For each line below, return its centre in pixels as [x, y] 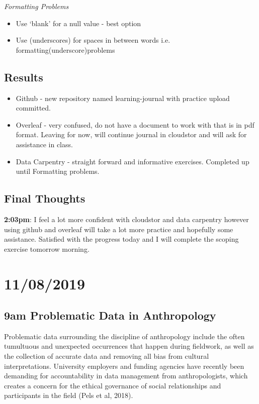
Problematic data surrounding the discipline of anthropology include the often [124, 336]
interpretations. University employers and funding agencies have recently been [124, 366]
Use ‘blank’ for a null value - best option [78, 23]
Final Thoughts [45, 198]
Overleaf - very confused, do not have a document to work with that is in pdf [135, 124]
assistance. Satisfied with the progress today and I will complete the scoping [121, 239]
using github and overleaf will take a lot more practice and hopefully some [119, 229]
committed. [33, 108]
